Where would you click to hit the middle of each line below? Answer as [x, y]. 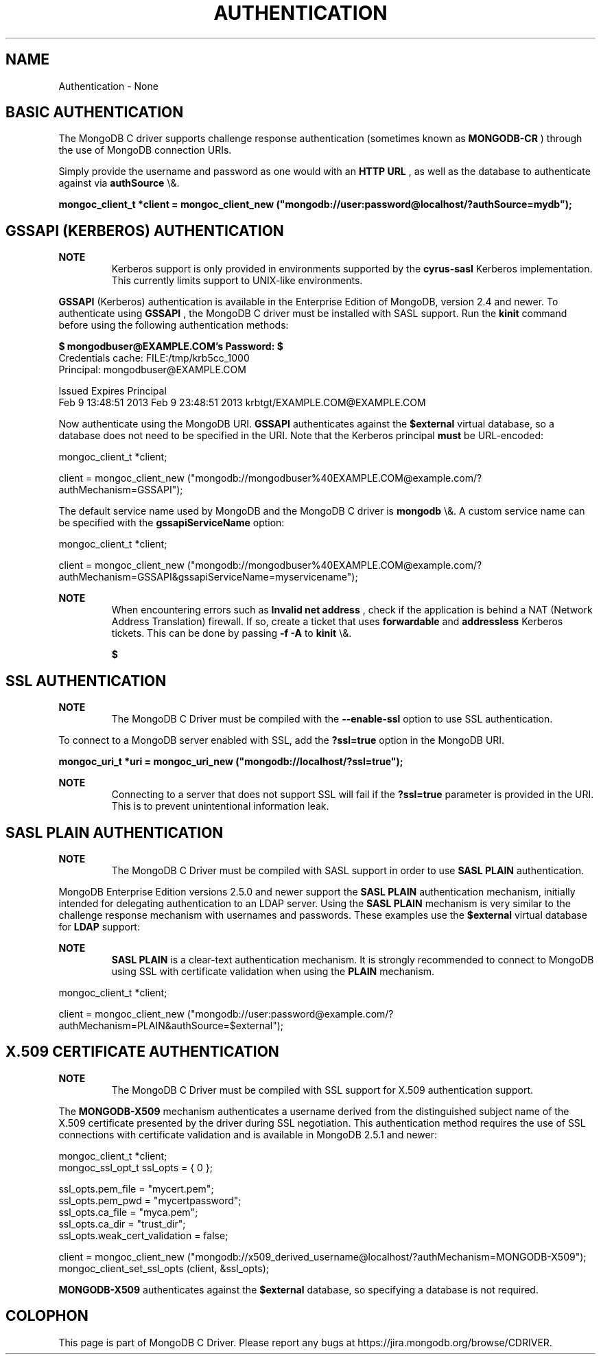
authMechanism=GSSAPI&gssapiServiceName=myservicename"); [208, 577]
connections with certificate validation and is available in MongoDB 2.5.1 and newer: [248, 1134]
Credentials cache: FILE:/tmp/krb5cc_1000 [154, 358]
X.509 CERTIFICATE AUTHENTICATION [142, 1052]
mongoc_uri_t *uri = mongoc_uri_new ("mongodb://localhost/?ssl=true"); [231, 762]
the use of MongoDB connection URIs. [145, 150]
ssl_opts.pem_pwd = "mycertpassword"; [150, 1200]
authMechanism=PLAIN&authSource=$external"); [171, 1025]
